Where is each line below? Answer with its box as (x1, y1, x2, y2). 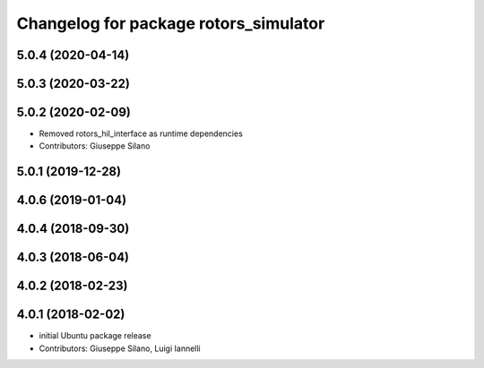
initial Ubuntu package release (39, 330, 151, 341)
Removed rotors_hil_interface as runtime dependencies (39, 128, 244, 139)
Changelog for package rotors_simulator (16, 13, 325, 33)
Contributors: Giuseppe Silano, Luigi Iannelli (39, 343, 201, 354)
